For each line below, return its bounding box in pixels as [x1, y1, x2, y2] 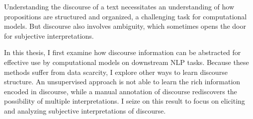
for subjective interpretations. [4, 30, 94, 41]
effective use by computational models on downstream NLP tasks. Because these [4, 57, 249, 67]
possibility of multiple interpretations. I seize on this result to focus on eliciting [4, 96, 245, 106]
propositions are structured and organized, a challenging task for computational [4, 11, 247, 21]
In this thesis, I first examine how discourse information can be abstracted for [4, 47, 241, 58]
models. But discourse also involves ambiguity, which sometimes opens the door [4, 21, 246, 31]
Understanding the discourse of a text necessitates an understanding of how [4, 1, 235, 11]
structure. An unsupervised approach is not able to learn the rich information [4, 76, 241, 87]
